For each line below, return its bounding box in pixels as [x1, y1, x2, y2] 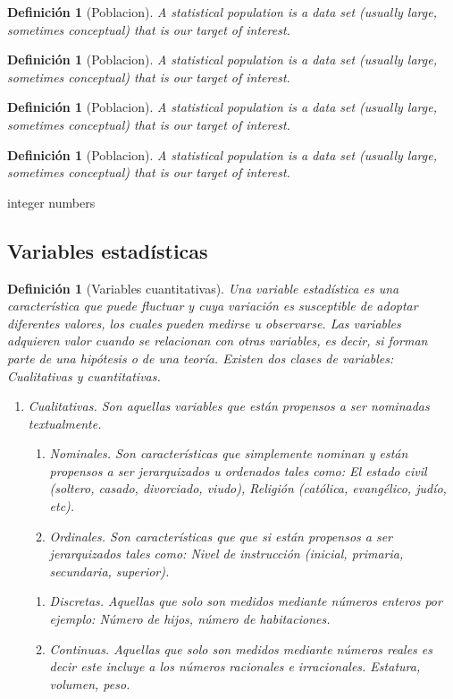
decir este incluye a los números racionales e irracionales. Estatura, [49, 657, 421, 676]
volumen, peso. [49, 674, 130, 693]
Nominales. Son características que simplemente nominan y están [49, 444, 408, 463]
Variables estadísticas [7, 236, 208, 264]
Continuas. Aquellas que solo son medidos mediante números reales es [49, 639, 432, 658]
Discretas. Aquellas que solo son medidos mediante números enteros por [49, 592, 442, 610]
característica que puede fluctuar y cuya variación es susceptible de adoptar [7, 296, 418, 315]
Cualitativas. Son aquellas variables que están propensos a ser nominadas [28, 396, 430, 415]
